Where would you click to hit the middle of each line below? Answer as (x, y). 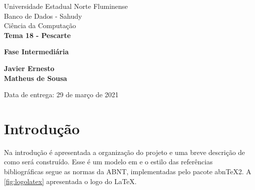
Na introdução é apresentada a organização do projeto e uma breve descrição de (125, 152)
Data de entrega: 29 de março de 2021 (61, 95)
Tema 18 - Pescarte (37, 35)
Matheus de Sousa (36, 78)
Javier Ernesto (29, 68)
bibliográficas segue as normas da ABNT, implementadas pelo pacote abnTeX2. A (128, 171)
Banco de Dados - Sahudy (43, 16)
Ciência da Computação (40, 25)
